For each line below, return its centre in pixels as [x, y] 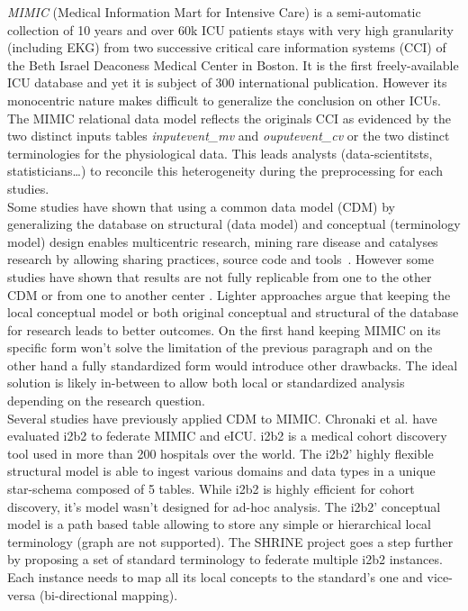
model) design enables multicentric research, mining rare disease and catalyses [223, 241]
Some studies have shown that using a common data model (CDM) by [201, 206]
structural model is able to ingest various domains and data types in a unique [221, 471]
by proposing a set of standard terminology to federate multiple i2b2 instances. [225, 559]
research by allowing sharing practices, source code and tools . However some [220, 259]
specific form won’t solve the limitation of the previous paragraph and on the [220, 347]
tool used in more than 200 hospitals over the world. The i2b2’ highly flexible [220, 453]
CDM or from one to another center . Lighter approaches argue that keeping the [229, 294]
